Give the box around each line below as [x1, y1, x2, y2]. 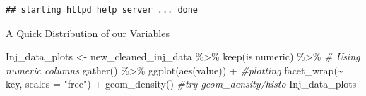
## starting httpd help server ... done [6, 5, 199, 15]
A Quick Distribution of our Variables [6, 25, 170, 40]
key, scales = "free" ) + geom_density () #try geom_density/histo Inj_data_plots [6, 76, 357, 91]
